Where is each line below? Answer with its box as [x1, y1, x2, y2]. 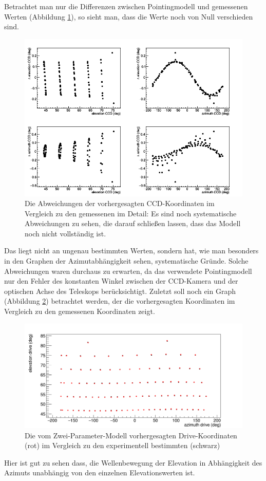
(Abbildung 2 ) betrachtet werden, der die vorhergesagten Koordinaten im [4, 295, 235, 306]
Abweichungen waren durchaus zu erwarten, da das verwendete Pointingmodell [4, 265, 252, 276]
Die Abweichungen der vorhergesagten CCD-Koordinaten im [25, 198, 215, 209]
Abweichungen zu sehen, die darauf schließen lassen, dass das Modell [25, 218, 241, 229]
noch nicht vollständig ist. [25, 228, 106, 238]
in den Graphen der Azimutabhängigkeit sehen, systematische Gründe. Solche [4, 255, 249, 266]
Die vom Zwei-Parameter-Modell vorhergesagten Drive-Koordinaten [25, 430, 237, 440]
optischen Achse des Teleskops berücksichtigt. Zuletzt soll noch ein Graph [4, 285, 236, 296]
